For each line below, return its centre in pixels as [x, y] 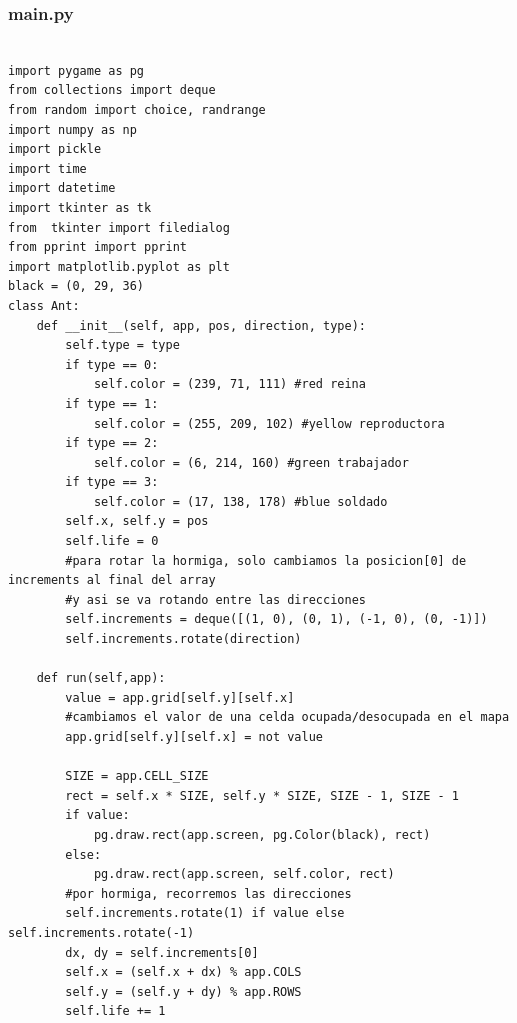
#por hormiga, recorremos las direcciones [208, 893]
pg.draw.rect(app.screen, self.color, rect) [244, 874]
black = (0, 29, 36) [76, 286]
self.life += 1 [115, 1011]
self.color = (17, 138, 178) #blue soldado [240, 501]
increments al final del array [112, 580]
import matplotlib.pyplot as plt [119, 266]
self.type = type [122, 345]
